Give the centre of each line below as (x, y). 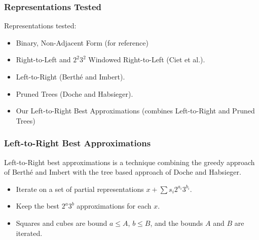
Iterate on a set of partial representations (80, 189)
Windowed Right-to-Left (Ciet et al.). (147, 59)
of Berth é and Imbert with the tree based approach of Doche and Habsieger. (123, 172)
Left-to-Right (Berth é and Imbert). (70, 76)
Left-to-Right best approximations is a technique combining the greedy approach (129, 162)
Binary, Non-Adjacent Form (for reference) (82, 42)
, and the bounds (177, 223)
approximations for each (114, 206)
